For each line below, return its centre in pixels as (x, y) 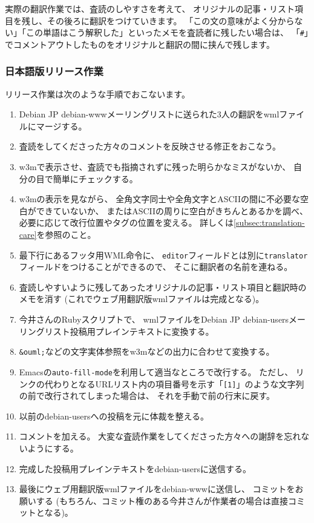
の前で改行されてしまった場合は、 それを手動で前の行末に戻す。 (147, 396)
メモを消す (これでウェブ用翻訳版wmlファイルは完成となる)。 (142, 299)
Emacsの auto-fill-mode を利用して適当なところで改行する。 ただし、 (156, 371)
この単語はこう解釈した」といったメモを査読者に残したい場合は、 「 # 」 (167, 32)
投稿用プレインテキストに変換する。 (142, 331)
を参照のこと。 (66, 234)
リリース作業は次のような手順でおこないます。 (97, 94)
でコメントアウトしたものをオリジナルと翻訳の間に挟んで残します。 (140, 44)
